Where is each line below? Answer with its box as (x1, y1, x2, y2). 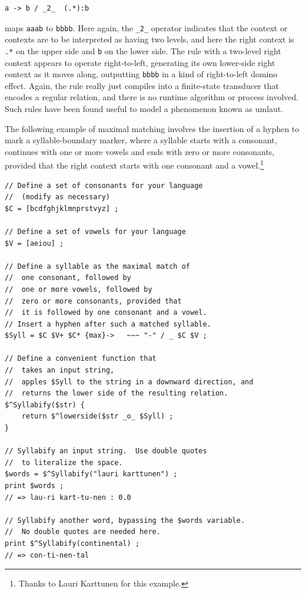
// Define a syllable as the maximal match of (5, 262, 190, 271)
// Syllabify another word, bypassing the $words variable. (5, 516, 245, 525)
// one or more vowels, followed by (5, 285, 152, 294)
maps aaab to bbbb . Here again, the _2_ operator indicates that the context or (5, 21, 288, 34)
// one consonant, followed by (5, 274, 131, 282)
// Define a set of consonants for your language (5, 181, 203, 190)
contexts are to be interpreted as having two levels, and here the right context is (5, 33, 294, 45)
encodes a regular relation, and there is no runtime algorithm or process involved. (5, 91, 299, 103)
